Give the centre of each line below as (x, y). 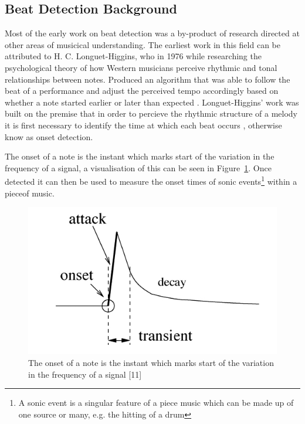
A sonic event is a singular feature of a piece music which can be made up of (156, 403)
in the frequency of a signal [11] (85, 374)
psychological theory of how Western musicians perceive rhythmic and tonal (141, 67)
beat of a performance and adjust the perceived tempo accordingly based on (142, 91)
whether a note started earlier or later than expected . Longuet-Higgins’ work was (152, 102)
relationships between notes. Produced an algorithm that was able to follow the (148, 79)
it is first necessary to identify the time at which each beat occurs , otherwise (143, 125)
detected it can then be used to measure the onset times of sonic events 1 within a (151, 180)
